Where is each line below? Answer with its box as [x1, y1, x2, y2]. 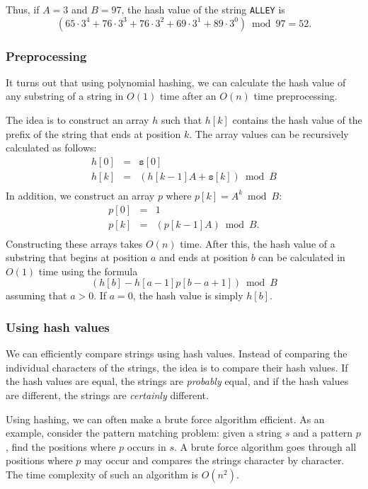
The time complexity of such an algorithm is [6, 466, 199, 481]
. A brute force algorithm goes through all [173, 439, 357, 454]
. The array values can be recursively [189, 126, 349, 141]
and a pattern [292, 425, 352, 440]
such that [161, 113, 202, 127]
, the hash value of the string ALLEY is [121, 2, 285, 16]
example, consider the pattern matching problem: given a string [6, 425, 282, 440]
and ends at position [159, 250, 248, 265]
